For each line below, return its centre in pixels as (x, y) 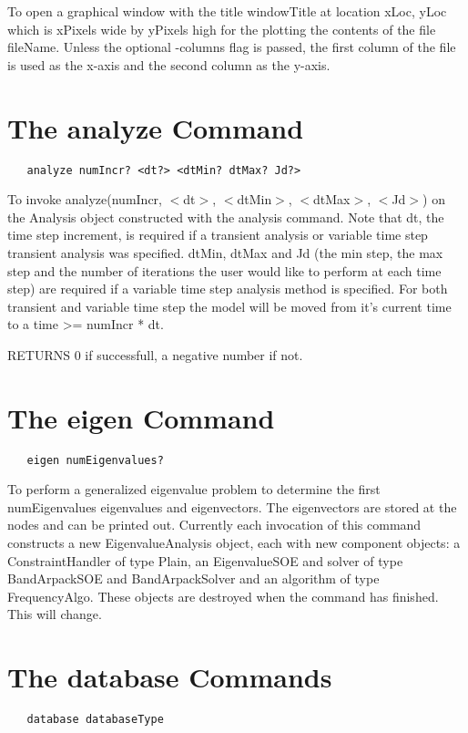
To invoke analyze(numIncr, (85, 199)
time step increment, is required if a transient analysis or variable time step (218, 235)
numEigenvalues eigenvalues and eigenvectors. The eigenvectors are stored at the (232, 506)
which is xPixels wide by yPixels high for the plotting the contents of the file (222, 29)
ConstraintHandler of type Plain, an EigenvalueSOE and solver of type (205, 560)
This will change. (55, 614)
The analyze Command (156, 127)
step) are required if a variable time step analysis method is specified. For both (228, 289)
